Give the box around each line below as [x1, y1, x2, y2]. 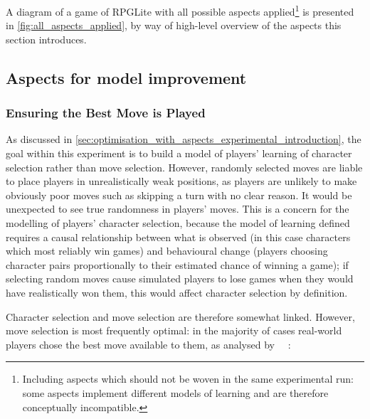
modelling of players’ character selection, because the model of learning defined [6, 216, 350, 230]
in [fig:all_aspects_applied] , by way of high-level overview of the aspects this [6, 18, 342, 33]
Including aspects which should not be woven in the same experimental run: [22, 371, 354, 386]
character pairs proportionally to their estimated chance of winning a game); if [6, 257, 349, 272]
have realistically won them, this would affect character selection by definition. [6, 285, 348, 299]
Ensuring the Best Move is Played [6, 104, 206, 122]
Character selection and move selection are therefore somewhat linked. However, [6, 309, 355, 324]
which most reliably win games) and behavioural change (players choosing [6, 243, 328, 258]
